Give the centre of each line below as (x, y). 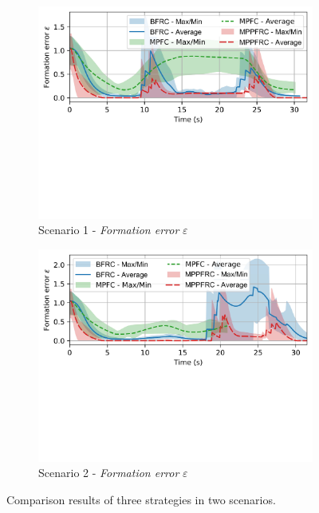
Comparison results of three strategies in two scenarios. (141, 499)
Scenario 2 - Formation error (109, 473)
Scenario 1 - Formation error (109, 230)
